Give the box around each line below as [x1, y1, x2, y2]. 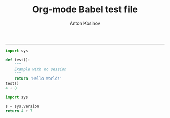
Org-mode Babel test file [32, 4, 138, 15]
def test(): [5, 57, 30, 62]
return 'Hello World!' [14, 76, 62, 82]
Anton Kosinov [70, 20, 100, 26]
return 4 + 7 [5, 108, 33, 113]
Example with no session [14, 67, 67, 72]
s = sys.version [5, 104, 39, 109]
